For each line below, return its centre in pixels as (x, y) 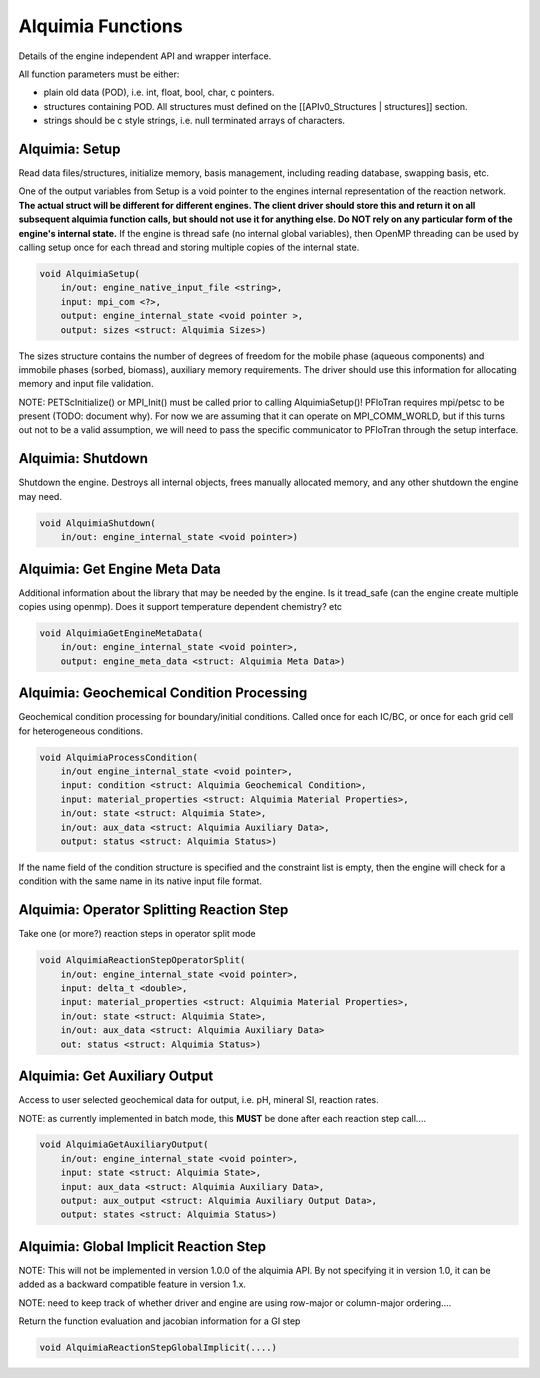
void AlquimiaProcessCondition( (119, 757)
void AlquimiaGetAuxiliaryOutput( (124, 1144)
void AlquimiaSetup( (89, 273)
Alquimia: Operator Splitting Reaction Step (153, 910)
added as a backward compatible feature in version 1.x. (132, 1284)
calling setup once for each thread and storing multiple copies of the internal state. (189, 247)
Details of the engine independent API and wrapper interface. (145, 56)
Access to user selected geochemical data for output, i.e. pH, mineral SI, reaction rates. (198, 1100)
